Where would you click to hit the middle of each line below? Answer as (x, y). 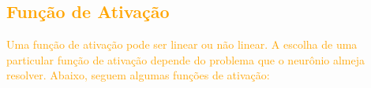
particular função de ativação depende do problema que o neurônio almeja (186, 59)
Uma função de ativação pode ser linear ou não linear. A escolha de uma (182, 44)
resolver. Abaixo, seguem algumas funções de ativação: (138, 75)
